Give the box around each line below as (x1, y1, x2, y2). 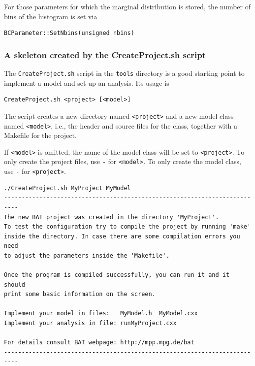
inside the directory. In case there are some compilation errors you (4, 233, 240, 240)
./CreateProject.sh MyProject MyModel (4, 184, 131, 192)
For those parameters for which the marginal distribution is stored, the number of (4, 1, 251, 11)
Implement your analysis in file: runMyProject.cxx (4, 320, 177, 327)
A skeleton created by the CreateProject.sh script (4, 48, 206, 61)
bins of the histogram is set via (4, 11, 97, 21)
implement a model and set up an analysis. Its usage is (4, 77, 169, 88)
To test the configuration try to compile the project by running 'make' (4, 223, 251, 231)
